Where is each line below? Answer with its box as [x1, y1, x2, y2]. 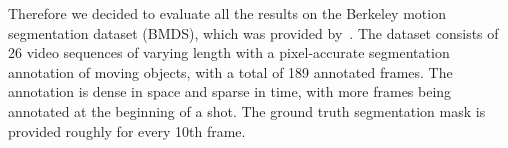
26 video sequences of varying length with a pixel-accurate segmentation [8, 42, 450, 63]
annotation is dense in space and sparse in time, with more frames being [8, 81, 452, 102]
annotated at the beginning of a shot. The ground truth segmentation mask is [8, 100, 486, 121]
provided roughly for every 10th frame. [8, 120, 246, 141]
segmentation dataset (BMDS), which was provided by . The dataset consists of [8, 22, 499, 43]
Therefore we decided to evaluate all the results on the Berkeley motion [8, 3, 446, 23]
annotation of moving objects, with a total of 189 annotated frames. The [8, 61, 453, 82]
